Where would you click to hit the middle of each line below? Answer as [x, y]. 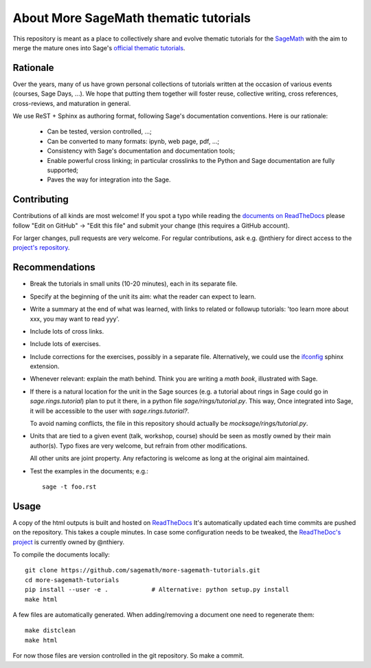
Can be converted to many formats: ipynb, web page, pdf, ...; [133, 141]
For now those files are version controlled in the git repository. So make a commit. [128, 656]
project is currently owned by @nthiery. [69, 542]
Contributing [41, 200]
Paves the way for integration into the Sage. [109, 180]
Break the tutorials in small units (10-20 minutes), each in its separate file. [134, 284]
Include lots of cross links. [67, 331]
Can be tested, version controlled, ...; [100, 131]
